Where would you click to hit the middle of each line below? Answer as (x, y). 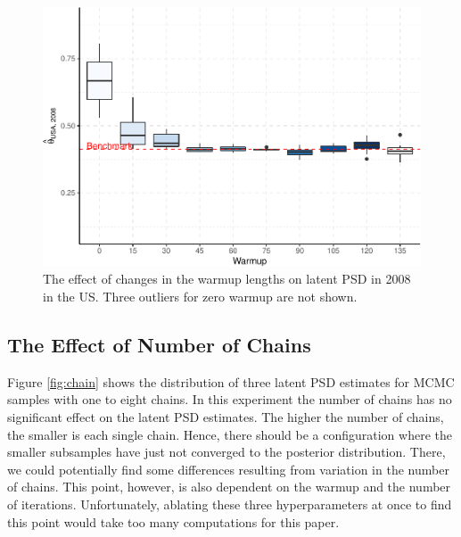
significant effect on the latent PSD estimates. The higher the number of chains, (226, 416)
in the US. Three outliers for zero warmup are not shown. (200, 296)
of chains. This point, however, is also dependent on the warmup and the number (229, 487)
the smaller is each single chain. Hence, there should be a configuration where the (230, 434)
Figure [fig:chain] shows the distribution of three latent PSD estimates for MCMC (231, 381)
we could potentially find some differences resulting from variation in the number (228, 469)
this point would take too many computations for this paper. (173, 521)
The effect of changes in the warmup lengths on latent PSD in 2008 (227, 279)
